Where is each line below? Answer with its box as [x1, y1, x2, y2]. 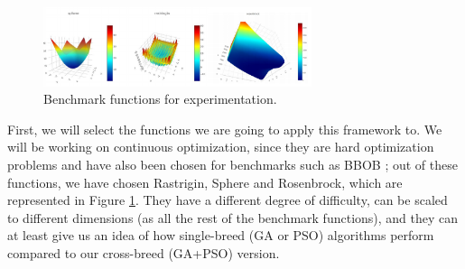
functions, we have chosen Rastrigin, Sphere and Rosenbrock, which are [7, 172, 403, 191]
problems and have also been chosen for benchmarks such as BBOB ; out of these [7, 154, 458, 173]
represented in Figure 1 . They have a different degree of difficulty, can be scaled [7, 190, 448, 209]
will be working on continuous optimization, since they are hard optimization [7, 137, 434, 156]
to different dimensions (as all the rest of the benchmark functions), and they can [7, 208, 459, 227]
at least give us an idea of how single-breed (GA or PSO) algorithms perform [7, 226, 434, 245]
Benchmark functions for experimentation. [43, 89, 277, 108]
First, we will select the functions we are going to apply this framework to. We [7, 119, 442, 138]
